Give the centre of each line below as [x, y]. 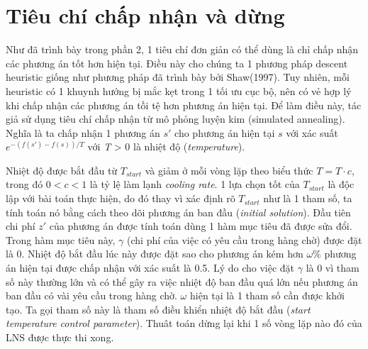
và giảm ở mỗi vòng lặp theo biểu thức [229, 170]
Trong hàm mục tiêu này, [61, 239]
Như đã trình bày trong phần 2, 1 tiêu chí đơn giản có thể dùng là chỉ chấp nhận [182, 49]
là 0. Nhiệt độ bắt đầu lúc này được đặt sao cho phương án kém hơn [155, 254]
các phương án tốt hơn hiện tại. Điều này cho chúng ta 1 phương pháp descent [177, 63]
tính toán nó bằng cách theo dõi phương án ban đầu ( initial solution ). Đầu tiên [178, 212]
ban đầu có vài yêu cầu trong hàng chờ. [91, 295]
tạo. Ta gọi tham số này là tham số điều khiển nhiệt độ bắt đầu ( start [158, 309]
